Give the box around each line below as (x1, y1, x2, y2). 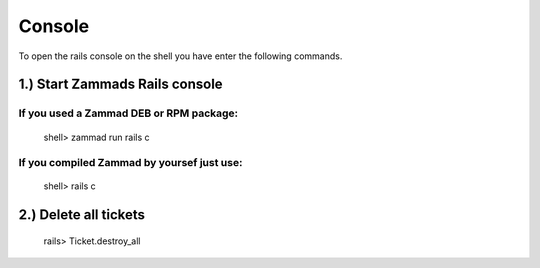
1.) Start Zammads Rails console (18, 76, 224, 93)
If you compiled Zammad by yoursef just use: (18, 156, 243, 170)
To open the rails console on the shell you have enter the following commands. (18, 50, 343, 62)
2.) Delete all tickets (18, 206, 145, 224)
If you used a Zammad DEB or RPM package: (18, 106, 239, 120)
